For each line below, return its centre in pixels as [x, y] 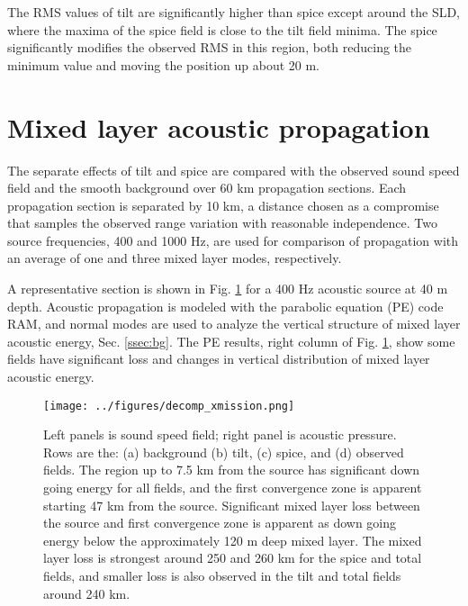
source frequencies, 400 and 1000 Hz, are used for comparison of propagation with [233, 240]
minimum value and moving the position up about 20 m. [163, 64]
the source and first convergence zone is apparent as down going [220, 523]
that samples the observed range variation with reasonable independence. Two [223, 223]
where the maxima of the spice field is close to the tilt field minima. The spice [222, 29]
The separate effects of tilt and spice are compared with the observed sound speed [234, 170]
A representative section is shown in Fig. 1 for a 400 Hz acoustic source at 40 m [228, 289]
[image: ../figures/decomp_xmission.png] [169, 406]
